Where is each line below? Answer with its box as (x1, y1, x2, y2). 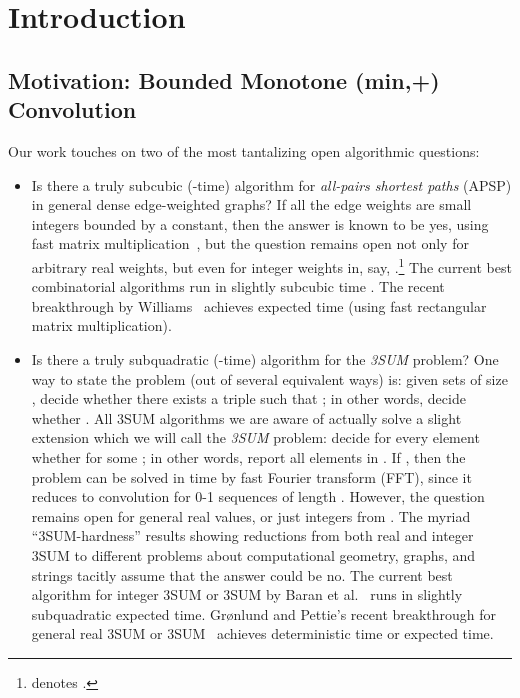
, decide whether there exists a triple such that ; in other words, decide (31, 388, 466, 409)
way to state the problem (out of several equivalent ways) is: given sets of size (31, 368, 508, 389)
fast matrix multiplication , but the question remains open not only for (31, 233, 469, 254)
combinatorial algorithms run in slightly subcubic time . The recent (31, 276, 445, 297)
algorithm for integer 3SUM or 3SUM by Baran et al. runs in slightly (31, 584, 463, 605)
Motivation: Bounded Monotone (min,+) (8, 64, 440, 95)
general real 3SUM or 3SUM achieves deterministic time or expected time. (31, 623, 494, 644)
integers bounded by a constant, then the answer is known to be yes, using (31, 213, 489, 234)
